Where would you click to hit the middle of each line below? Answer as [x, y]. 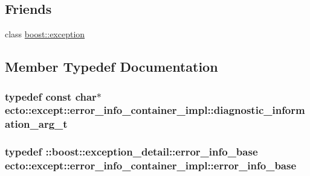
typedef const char [51, 96]
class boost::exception [45, 34]
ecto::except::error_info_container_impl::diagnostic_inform [155, 110]
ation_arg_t [36, 124]
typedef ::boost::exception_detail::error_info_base [131, 152]
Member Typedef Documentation [111, 67]
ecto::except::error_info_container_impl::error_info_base [151, 165]
